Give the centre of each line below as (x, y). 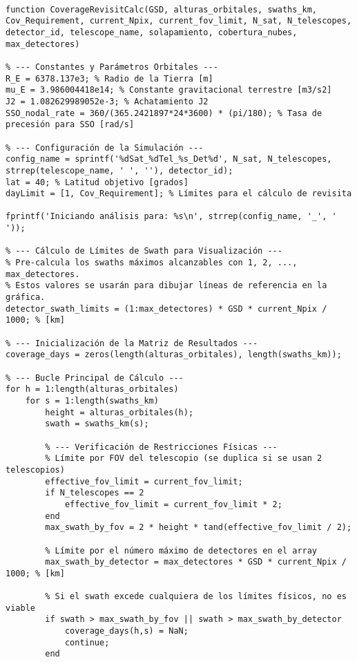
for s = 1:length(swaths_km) (92, 400)
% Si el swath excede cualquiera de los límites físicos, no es (196, 597)
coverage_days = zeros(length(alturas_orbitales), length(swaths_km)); (174, 355)
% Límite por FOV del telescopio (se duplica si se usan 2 (184, 458)
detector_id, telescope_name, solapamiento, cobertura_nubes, (152, 32)
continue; (87, 642)
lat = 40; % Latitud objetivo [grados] (97, 182)
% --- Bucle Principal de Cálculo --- (95, 378)
